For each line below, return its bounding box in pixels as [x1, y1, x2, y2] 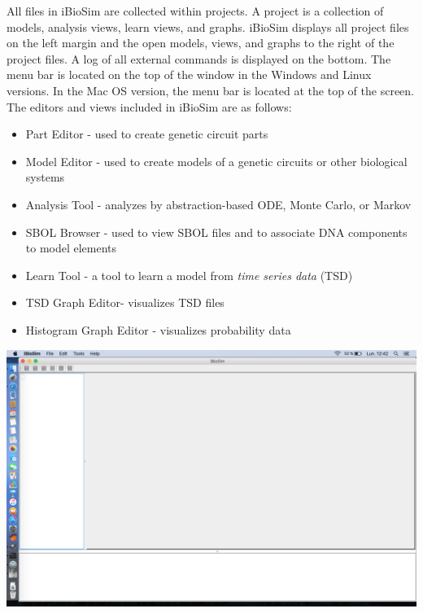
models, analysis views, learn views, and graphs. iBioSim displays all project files [7, 18, 409, 35]
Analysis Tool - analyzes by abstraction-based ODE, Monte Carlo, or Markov [25, 195, 412, 212]
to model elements [25, 239, 117, 256]
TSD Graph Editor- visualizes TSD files [25, 294, 225, 311]
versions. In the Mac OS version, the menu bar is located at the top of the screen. [7, 81, 415, 99]
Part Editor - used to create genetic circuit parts [25, 125, 268, 142]
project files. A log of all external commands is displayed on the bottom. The [7, 50, 391, 67]
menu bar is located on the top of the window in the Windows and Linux [7, 66, 372, 83]
